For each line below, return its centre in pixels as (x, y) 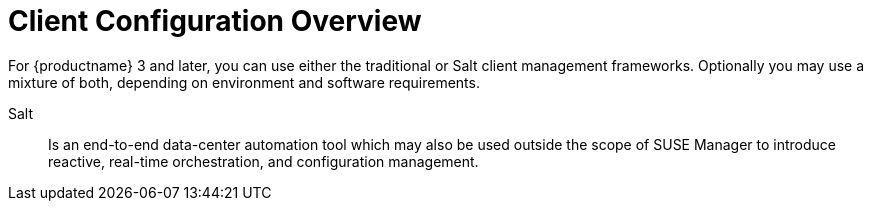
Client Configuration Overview (215, 21)
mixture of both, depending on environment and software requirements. (244, 82)
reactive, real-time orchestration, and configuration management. (263, 161)
